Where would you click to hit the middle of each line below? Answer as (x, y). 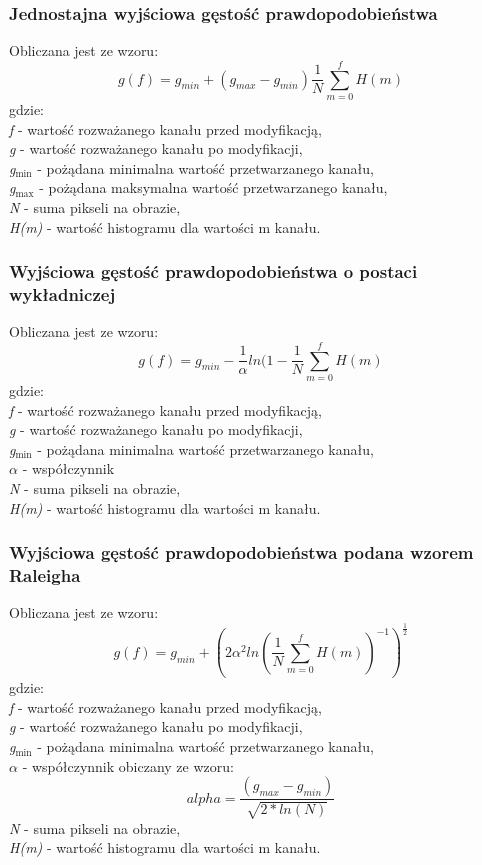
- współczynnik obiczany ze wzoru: (128, 765)
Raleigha (45, 574)
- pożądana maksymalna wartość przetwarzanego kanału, (213, 187)
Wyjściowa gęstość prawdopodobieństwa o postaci (213, 271)
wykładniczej (62, 293)
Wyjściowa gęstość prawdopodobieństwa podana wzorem (241, 552)
